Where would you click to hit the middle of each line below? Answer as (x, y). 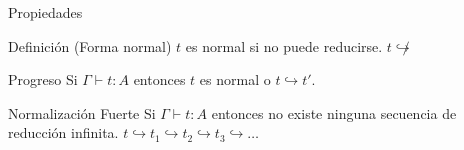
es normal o (235, 79)
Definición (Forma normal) (90, 45)
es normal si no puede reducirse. (284, 45)
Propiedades (45, 12)
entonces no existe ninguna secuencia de (334, 112)
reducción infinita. (63, 132)
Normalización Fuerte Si (82, 112)
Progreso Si (43, 79)
